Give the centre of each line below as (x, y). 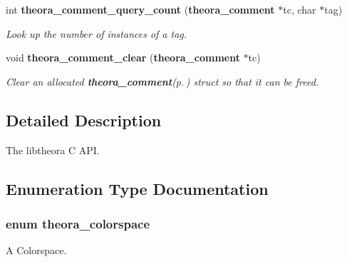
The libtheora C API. (53, 150)
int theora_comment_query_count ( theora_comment (140, 9)
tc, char (300, 9)
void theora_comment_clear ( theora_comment (123, 57)
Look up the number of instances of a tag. (97, 33)
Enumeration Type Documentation (137, 188)
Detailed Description (84, 120)
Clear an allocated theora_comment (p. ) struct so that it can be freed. (162, 81)
